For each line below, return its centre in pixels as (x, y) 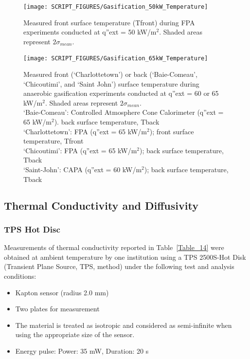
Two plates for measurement (57, 309)
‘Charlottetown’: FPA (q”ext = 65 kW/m (85, 131)
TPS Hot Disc (32, 229)
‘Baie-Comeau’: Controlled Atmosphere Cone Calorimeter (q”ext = (124, 112)
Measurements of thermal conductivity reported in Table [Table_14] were (114, 247)
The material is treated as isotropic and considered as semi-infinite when (124, 325)
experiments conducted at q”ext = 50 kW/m (90, 32)
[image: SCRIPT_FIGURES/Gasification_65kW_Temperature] (116, 59)
